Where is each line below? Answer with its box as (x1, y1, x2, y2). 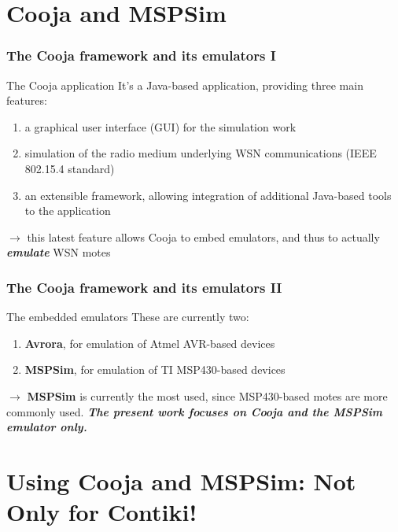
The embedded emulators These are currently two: (6, 308, 249, 325)
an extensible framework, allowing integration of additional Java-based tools (24, 187, 392, 203)
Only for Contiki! (6, 496, 197, 528)
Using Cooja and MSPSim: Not (6, 464, 356, 497)
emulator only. (6, 419, 87, 435)
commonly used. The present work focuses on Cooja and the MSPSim (6, 403, 382, 419)
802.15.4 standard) (24, 160, 115, 176)
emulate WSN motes (6, 244, 111, 260)
